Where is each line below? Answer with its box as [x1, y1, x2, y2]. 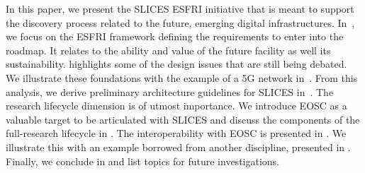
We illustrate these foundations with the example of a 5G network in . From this [6, 70, 358, 85]
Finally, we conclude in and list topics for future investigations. [6, 153, 280, 168]
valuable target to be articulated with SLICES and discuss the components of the [6, 112, 360, 126]
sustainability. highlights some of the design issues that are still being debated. [6, 56, 347, 71]
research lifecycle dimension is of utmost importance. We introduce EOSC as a [6, 98, 347, 113]
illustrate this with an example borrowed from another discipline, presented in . [6, 139, 351, 154]
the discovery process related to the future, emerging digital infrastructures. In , [6, 15, 355, 30]
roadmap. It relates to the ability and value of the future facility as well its [6, 42, 331, 57]
